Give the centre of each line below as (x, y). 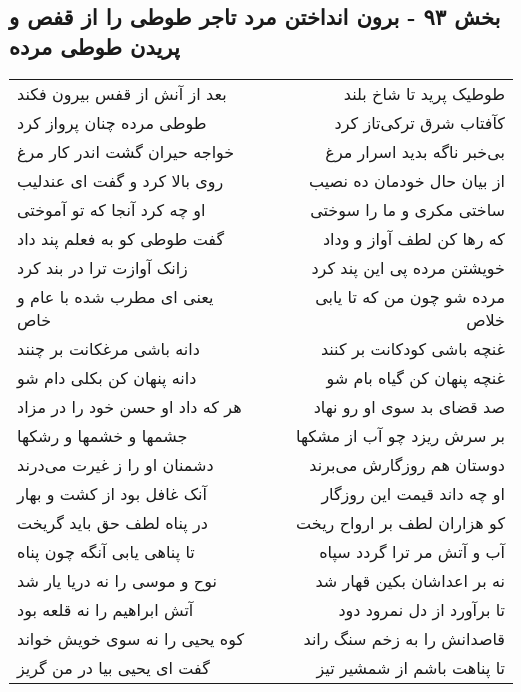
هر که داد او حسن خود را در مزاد (129, 406)
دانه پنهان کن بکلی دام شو (107, 377)
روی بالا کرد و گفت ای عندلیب (120, 180)
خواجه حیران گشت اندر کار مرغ (126, 151)
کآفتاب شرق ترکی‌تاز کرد (419, 122)
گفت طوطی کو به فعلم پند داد (121, 238)
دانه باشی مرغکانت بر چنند (108, 348)
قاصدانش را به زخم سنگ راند (404, 638)
